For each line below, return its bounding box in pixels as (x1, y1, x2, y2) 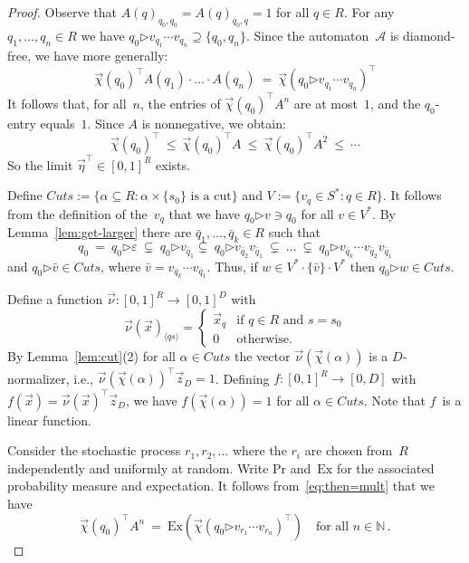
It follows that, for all (7, 93, 127, 112)
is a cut (190, 190, 232, 204)
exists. (156, 155, 190, 174)
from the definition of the (7, 204, 148, 223)
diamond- (402, 25, 455, 44)
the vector (234, 346, 291, 365)
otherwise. (236, 333, 292, 347)
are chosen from (304, 441, 393, 460)
